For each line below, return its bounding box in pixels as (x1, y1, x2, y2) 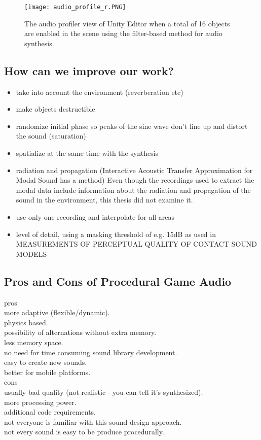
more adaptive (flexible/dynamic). (4, 307, 110, 318)
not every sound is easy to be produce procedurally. (4, 426, 164, 437)
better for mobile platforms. (4, 366, 91, 377)
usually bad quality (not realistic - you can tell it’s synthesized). (4, 386, 203, 397)
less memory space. (4, 336, 63, 347)
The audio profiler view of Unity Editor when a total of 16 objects (24, 18, 230, 28)
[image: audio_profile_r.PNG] (24, 4, 126, 11)
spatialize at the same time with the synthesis (16, 148, 159, 158)
